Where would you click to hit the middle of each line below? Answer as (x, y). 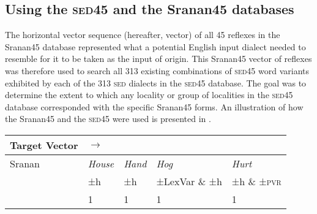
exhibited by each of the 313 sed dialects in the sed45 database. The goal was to (156, 82)
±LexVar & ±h (189, 181)
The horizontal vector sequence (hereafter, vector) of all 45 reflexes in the (143, 35)
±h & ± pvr (256, 181)
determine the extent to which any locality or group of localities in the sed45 (149, 95)
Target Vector (44, 145)
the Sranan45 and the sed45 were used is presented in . (108, 119)
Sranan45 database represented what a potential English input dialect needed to (155, 46)
